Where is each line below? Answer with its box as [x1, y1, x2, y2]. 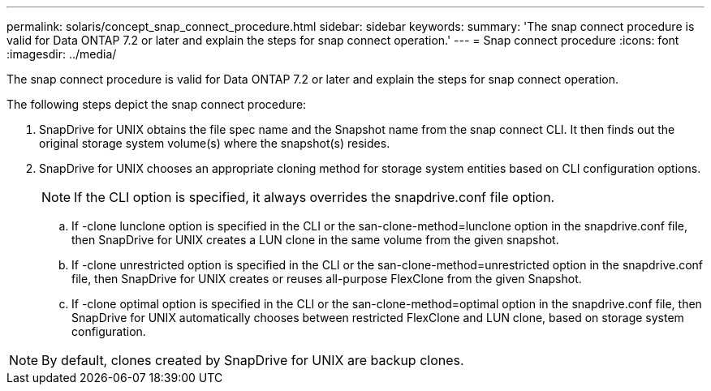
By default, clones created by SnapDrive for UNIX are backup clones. [41, 352, 464, 368]
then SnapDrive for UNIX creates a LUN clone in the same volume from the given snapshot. [71, 233, 559, 247]
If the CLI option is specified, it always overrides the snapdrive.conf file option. [74, 189, 555, 205]
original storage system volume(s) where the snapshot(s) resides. [39, 136, 390, 150]
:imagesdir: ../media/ [6, 47, 117, 61]
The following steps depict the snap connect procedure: [6, 97, 307, 111]
